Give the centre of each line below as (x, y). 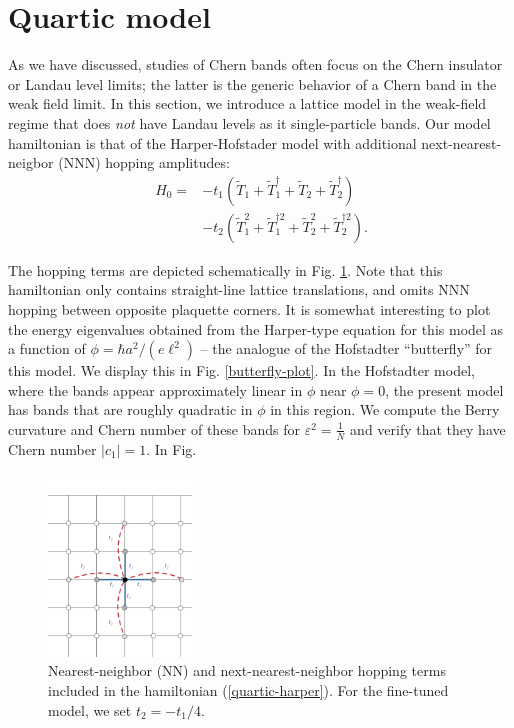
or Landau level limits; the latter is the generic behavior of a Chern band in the (252, 83)
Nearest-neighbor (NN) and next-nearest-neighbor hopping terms (247, 670)
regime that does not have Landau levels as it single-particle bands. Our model (249, 122)
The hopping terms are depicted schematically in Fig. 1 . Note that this (225, 269)
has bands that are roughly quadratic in (130, 409)
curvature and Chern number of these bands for (154, 428)
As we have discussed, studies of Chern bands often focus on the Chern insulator (255, 64)
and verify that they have (428, 428)
